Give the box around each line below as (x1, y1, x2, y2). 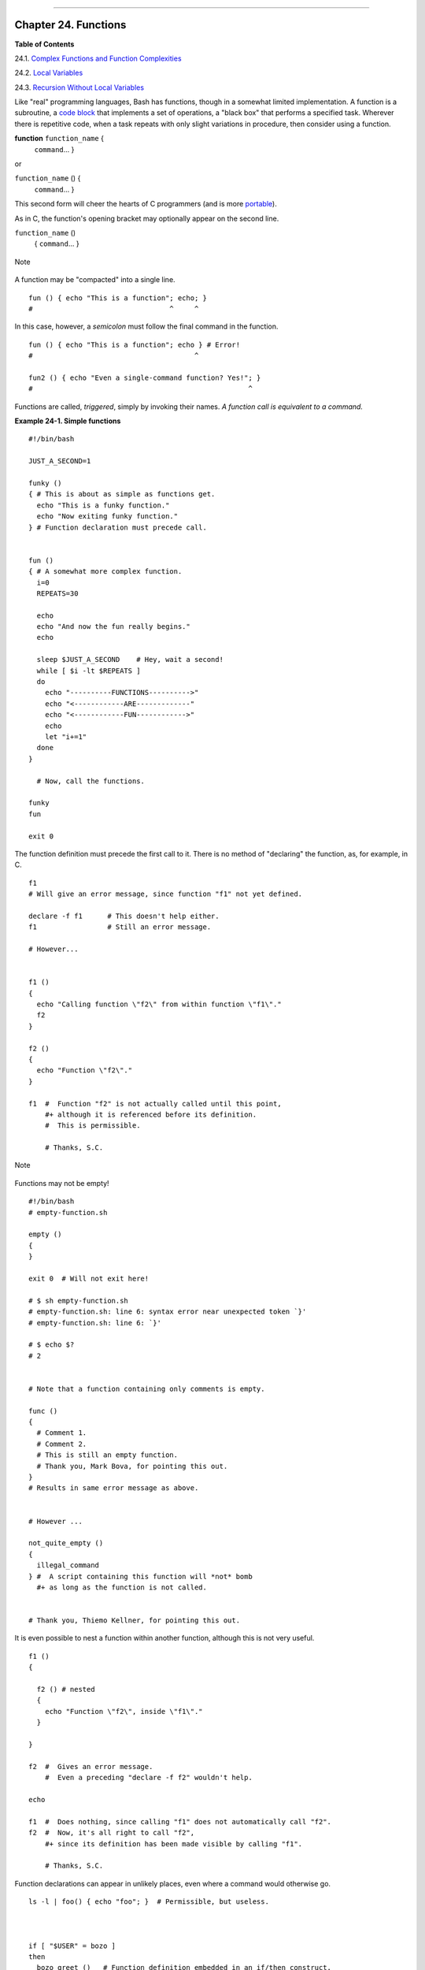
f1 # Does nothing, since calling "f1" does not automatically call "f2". (28, 1817, 332, 1826)
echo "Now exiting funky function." (36, 512, 179, 521)
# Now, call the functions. (36, 776, 146, 786)
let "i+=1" (44, 733, 87, 741)
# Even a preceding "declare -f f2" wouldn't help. (44, 1773, 253, 1782)
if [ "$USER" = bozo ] (28, 1941, 116, 1950)
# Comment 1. (36, 1429, 87, 1437)
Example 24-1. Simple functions (14, 416, 121, 426)
